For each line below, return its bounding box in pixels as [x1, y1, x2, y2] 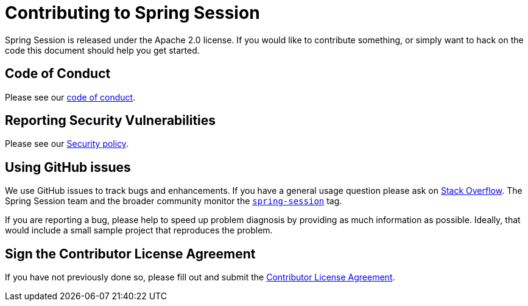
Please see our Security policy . [5, 138, 129, 149]
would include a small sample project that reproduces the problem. [5, 225, 273, 236]
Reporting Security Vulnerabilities [5, 113, 216, 129]
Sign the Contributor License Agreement [5, 246, 256, 262]
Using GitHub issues [5, 159, 131, 175]
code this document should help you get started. [5, 44, 200, 55]
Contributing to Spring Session [5, 2, 260, 23]
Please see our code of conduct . [5, 91, 136, 102]
